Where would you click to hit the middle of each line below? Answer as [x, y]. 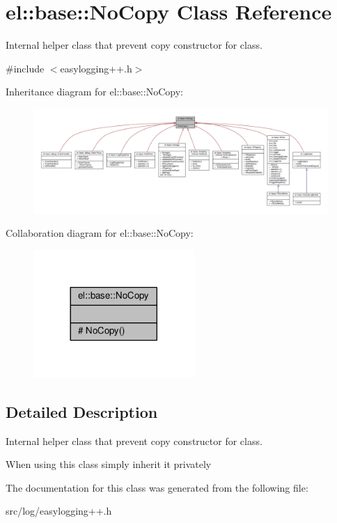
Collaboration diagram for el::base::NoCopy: [100, 233]
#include [25, 68]
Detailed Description [82, 411]
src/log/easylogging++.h [59, 511]
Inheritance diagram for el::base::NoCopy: [94, 92]
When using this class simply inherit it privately [109, 464]
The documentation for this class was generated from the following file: [157, 487]
